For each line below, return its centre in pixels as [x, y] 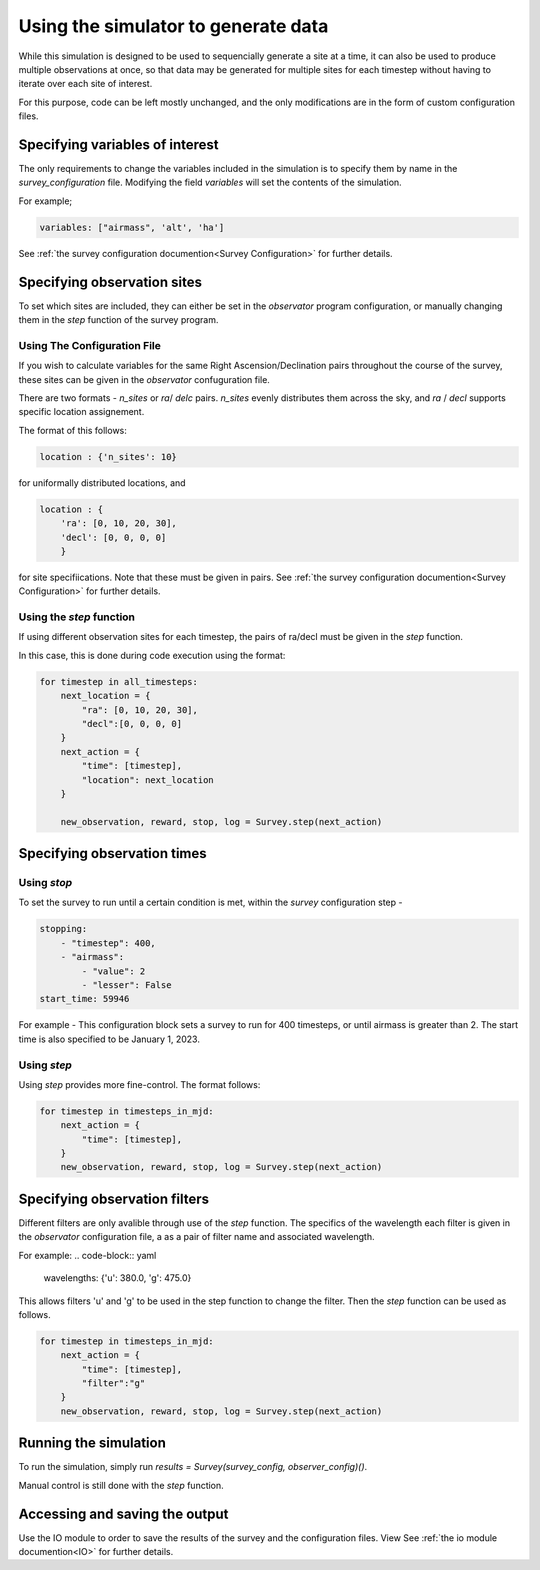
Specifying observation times [112, 853]
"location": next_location [147, 779]
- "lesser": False [126, 984]
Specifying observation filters [114, 1198]
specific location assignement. [81, 412]
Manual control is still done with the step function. [121, 1485]
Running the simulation [92, 1443]
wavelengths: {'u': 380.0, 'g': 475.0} [117, 1278]
